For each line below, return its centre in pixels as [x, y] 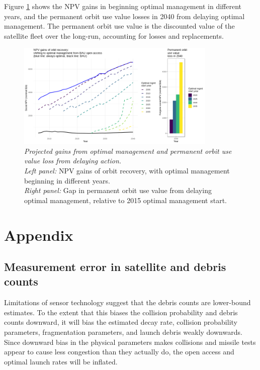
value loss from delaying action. [73, 161]
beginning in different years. [67, 180]
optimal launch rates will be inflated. [61, 361]
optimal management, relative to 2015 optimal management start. [126, 200]
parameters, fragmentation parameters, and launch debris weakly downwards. [123, 332]
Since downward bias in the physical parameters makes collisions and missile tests [130, 342]
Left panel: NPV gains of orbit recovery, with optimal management [127, 170]
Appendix [39, 235]
